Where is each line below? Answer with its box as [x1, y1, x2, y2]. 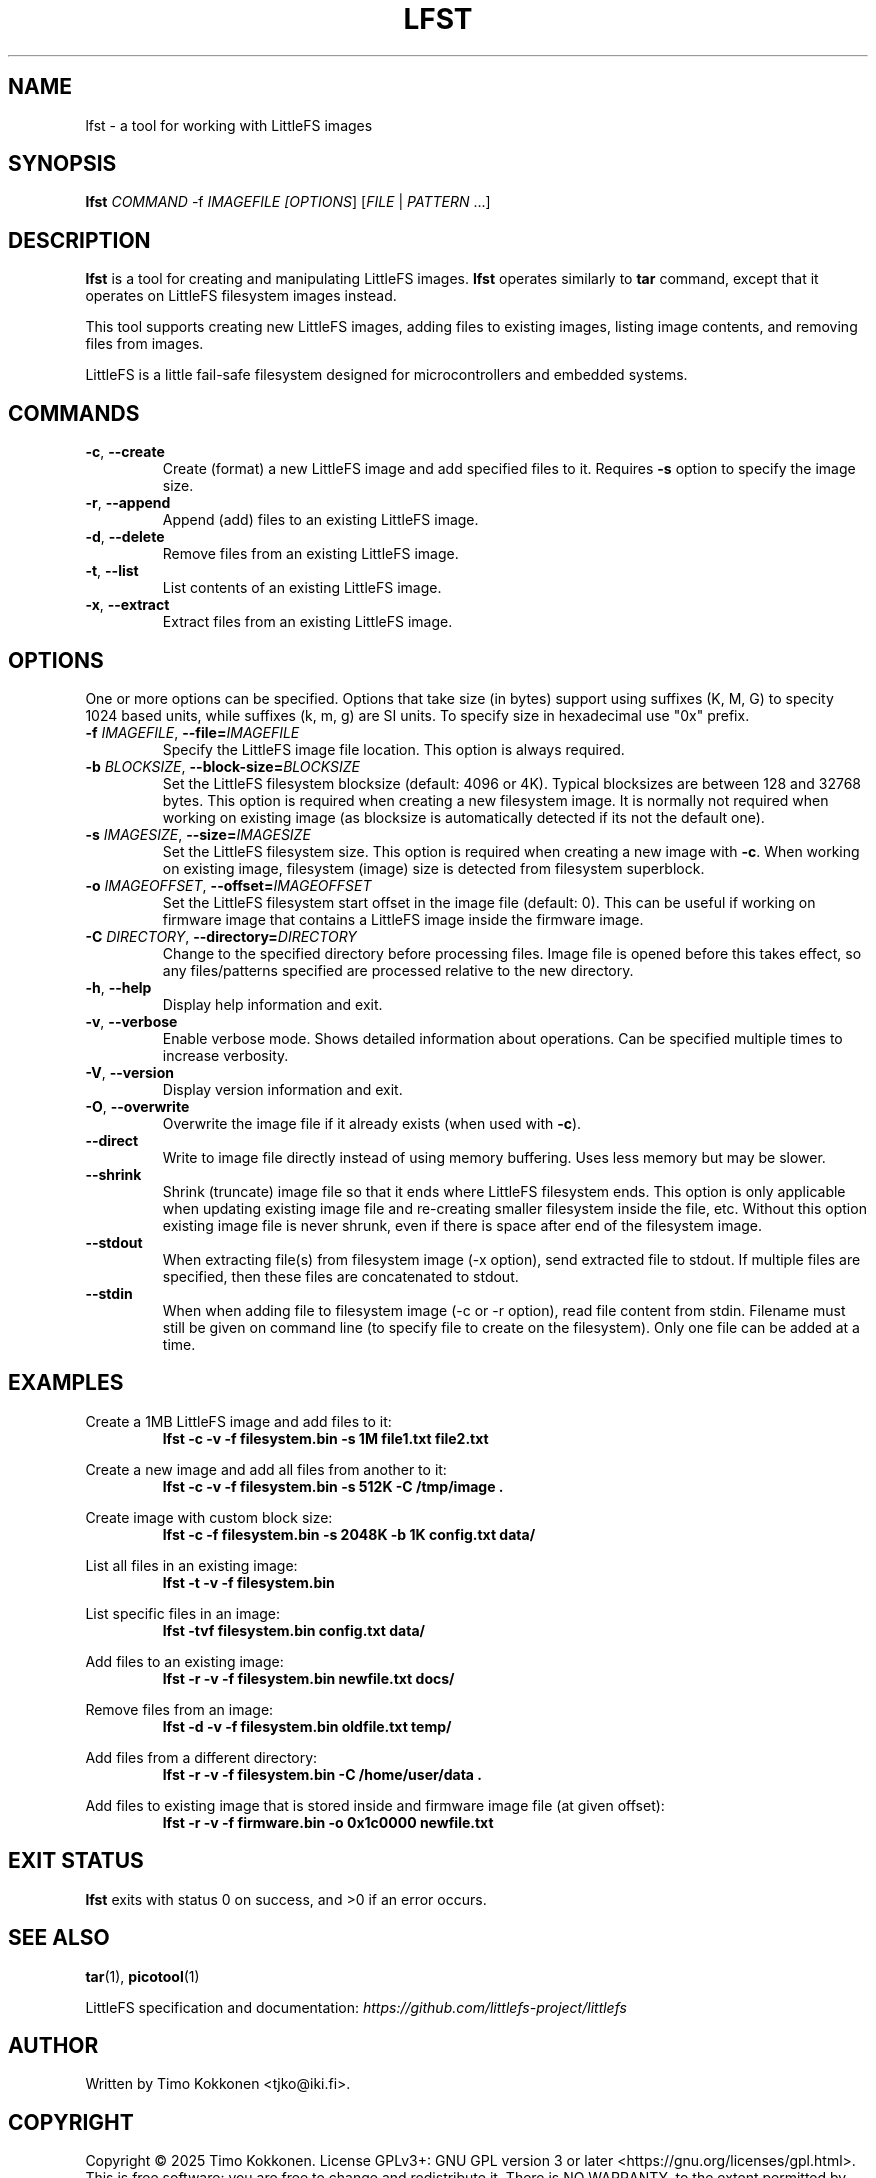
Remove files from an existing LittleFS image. [162, 545, 459, 563]
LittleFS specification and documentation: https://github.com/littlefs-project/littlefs [85, 1998, 627, 2016]
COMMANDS [8, 400, 140, 426]
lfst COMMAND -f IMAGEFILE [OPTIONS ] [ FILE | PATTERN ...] [85, 193, 491, 211]
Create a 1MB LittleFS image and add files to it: [85, 1412, 392, 1430]
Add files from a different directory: [85, 1748, 318, 1766]
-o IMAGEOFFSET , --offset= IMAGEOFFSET [85, 876, 372, 894]
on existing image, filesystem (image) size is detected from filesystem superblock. [162, 859, 705, 877]
